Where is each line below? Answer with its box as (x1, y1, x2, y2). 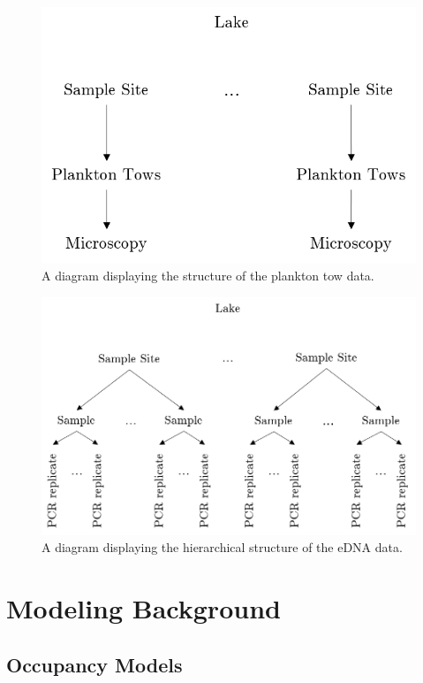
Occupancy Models (6, 650, 183, 678)
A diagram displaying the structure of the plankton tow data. (42, 266, 374, 285)
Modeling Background (6, 590, 281, 626)
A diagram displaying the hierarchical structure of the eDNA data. (42, 538, 403, 556)
